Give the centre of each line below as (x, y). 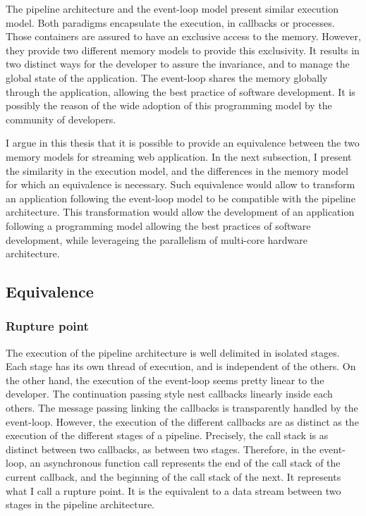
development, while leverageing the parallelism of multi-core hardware (157, 239)
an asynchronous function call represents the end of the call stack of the (185, 463)
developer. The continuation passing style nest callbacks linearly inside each (169, 394)
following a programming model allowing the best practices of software (158, 225)
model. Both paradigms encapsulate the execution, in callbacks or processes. (170, 22)
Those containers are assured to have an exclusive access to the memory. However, (183, 36)
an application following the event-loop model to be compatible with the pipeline (181, 198)
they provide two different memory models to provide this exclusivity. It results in (183, 50)
